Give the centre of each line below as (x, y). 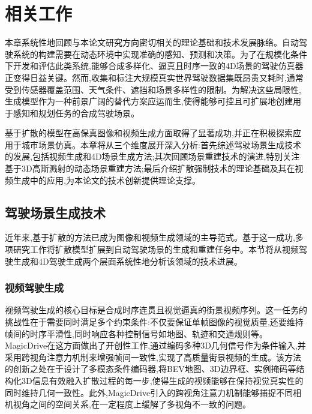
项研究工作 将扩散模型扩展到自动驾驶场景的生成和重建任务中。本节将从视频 (152, 249)
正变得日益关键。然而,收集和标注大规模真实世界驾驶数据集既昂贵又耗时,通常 (154, 77)
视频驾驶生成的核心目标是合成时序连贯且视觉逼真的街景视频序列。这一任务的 (156, 310)
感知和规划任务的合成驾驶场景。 (76, 112)
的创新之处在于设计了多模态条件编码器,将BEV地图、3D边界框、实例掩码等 (151, 369)
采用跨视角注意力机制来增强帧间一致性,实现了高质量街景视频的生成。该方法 (153, 357)
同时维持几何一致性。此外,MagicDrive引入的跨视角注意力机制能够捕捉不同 (149, 392)
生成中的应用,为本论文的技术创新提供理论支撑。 (106, 180)
